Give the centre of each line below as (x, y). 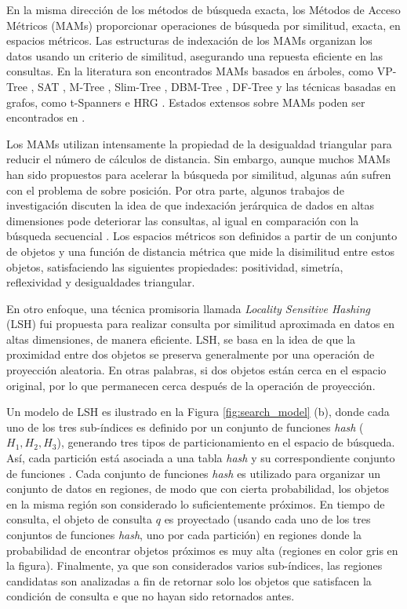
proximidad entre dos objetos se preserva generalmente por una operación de (191, 354)
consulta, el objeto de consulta (80, 519)
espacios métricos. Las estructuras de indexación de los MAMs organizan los (189, 40)
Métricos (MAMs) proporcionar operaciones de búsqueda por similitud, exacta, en (203, 25)
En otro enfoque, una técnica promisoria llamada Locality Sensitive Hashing (188, 308)
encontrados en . (46, 117)
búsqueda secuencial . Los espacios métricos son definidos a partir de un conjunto (202, 236)
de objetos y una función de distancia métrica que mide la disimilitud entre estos (201, 251)
